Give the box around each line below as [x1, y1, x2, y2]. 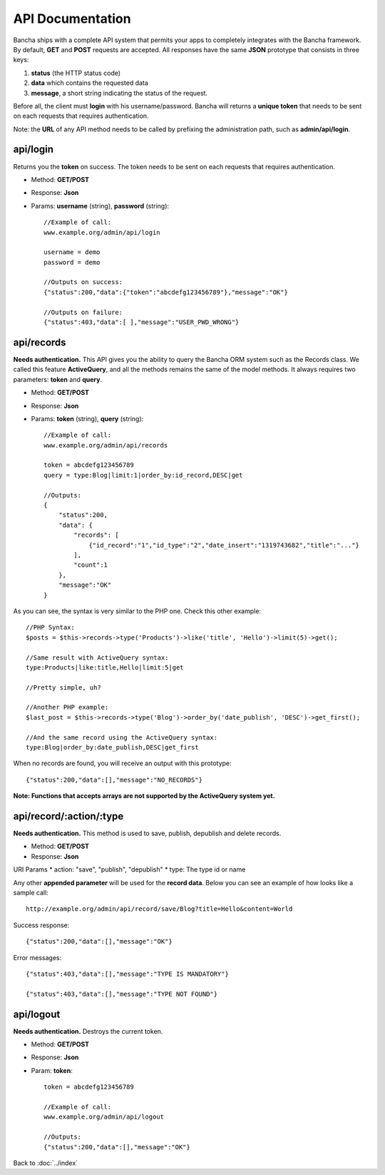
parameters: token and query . [13, 375, 103, 383]
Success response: [13, 921, 70, 929]
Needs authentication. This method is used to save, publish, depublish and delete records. [13, 829, 282, 838]
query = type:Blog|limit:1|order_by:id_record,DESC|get [43, 471, 243, 479]
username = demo [43, 248, 101, 256]
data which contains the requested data [31, 79, 149, 87]
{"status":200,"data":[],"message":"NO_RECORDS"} [26, 775, 203, 784]
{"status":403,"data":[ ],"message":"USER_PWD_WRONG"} [43, 318, 240, 326]
